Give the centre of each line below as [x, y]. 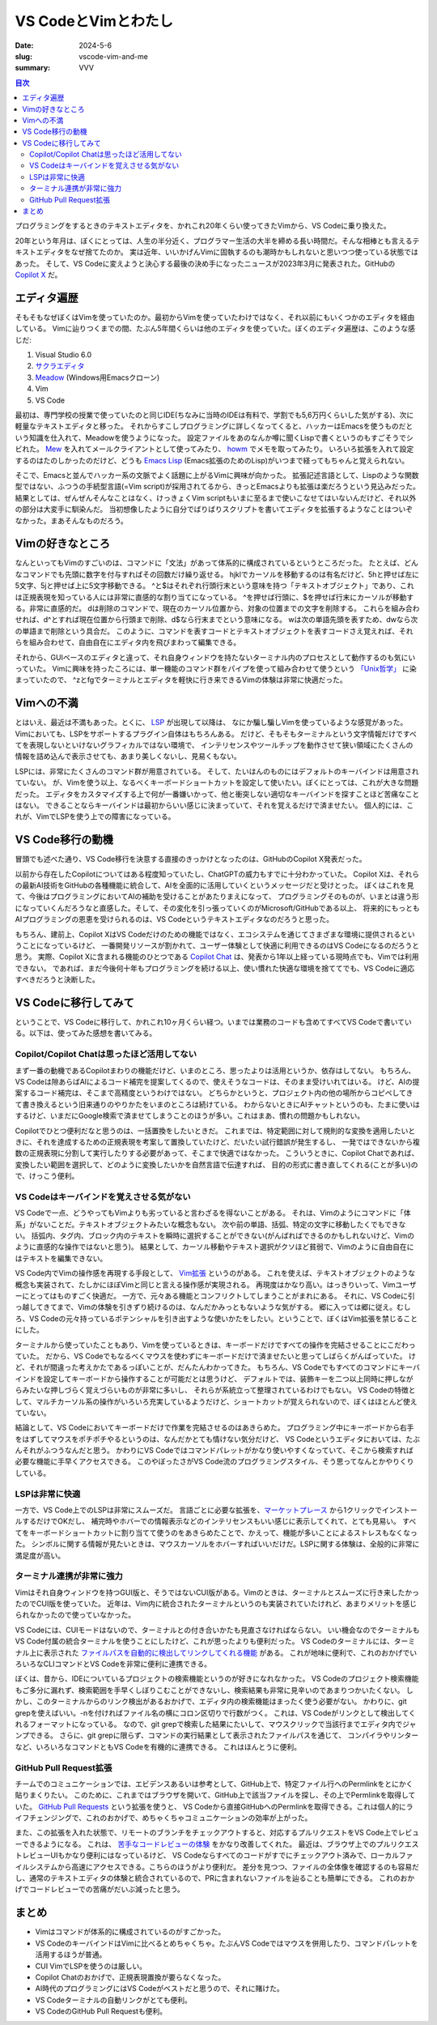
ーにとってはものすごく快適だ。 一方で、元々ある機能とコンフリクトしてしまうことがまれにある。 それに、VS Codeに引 [215, 1296]
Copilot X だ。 [38, 275]
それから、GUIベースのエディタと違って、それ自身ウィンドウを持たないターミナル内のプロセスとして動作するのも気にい [215, 657]
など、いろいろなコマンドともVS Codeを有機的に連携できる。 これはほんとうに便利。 [158, 1746]
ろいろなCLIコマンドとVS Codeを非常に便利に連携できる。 [113, 1664]
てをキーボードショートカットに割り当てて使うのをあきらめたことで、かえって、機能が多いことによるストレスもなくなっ [216, 1533]
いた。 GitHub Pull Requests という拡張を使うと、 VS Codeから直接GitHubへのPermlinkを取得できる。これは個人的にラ [214, 1806]
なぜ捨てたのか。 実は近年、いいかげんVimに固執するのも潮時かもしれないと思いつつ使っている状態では [244, 252]
